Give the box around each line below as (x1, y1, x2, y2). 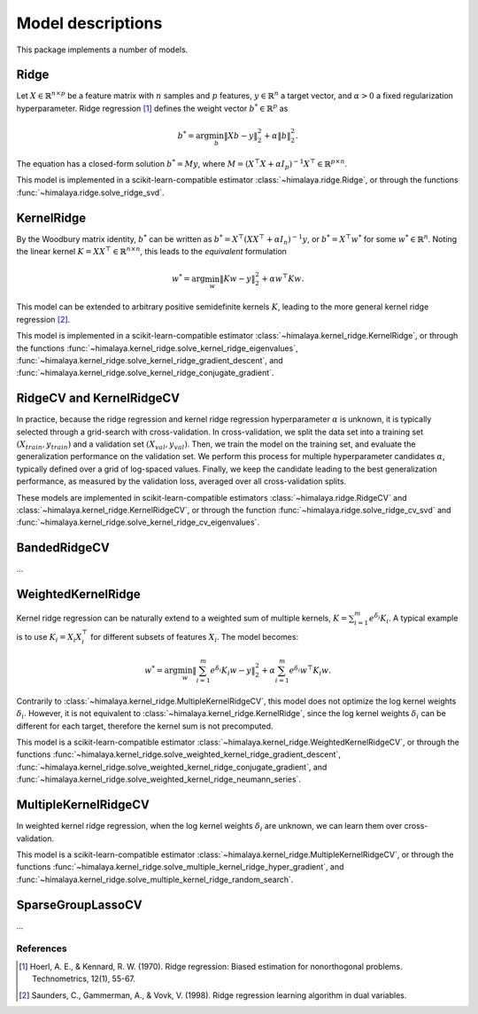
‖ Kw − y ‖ (220, 274, 256, 284)
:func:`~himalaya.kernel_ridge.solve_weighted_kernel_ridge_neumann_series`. (16, 774, 301, 784)
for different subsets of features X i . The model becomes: (89, 631, 299, 644)
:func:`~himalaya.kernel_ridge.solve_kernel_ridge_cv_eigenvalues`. (16, 517, 260, 527)
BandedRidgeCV (16, 541, 110, 556)
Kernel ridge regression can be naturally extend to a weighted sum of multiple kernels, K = (16, 612, 348, 624)
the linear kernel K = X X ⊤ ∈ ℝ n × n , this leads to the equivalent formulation (16, 245, 288, 257)
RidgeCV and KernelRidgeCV (16, 391, 181, 406)
